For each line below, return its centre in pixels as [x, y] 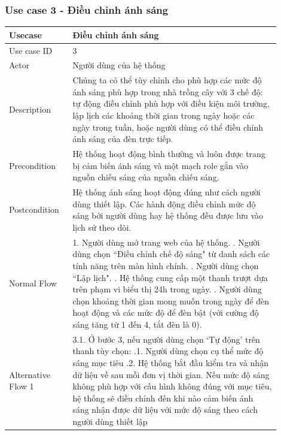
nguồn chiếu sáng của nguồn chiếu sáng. [146, 177]
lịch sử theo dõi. [102, 227]
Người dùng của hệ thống [119, 65]
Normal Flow [33, 283]
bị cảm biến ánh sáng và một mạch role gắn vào [161, 165]
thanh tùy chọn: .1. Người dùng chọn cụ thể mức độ [168, 351]
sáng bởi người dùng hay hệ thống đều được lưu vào [168, 215]
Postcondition [34, 209]
